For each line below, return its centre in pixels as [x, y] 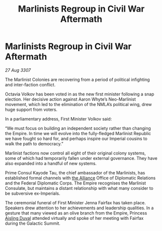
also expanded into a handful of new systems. [51, 163]
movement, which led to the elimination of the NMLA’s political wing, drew [79, 104]
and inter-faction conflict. [30, 85]
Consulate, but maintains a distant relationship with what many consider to [79, 188]
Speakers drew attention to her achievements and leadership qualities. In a [79, 208]
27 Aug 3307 [18, 70]
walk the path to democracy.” [34, 143]
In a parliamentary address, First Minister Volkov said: [59, 119]
